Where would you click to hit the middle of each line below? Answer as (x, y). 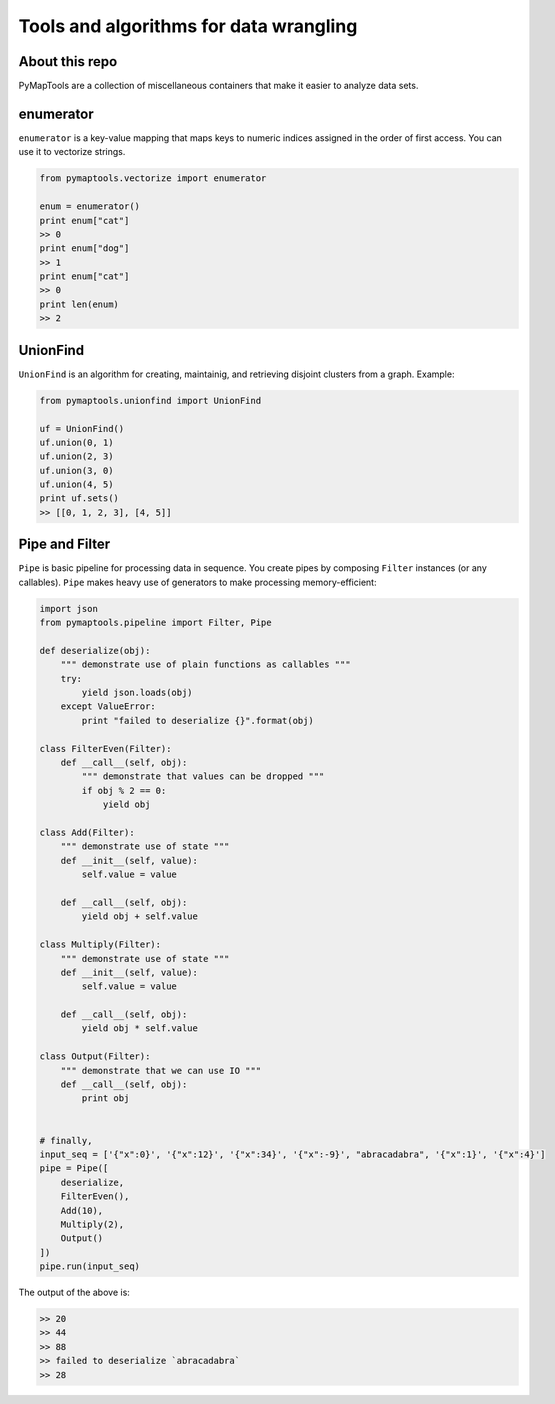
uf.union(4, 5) (76, 484)
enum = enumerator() (89, 206)
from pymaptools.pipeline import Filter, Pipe (155, 623)
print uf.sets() (79, 498)
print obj (105, 1098)
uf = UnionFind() (82, 428)
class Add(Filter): (87, 832)
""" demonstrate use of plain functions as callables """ (205, 664)
